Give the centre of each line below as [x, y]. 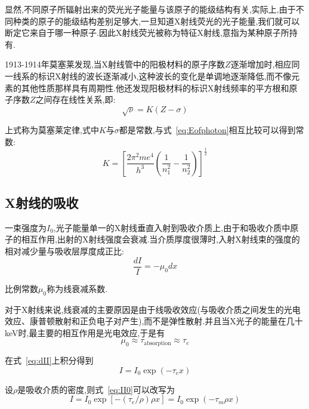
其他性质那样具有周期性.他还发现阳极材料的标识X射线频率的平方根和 [155, 87]
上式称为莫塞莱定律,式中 [52, 130]
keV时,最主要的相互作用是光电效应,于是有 [85, 332]
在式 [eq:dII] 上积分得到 [49, 360]
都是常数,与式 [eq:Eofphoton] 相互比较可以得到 [207, 130]
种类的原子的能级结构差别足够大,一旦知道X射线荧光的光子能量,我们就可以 [156, 21]
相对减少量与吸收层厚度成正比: [64, 251]
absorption [157, 343]
